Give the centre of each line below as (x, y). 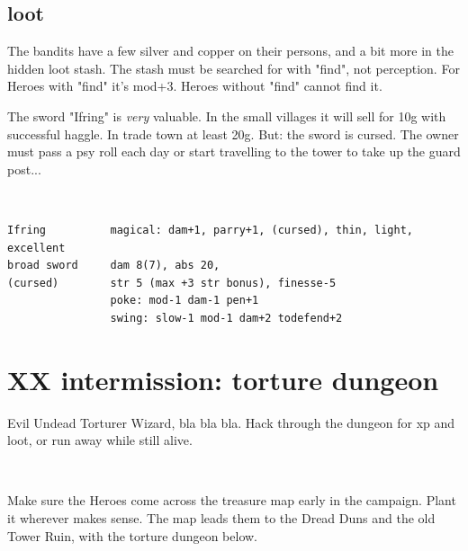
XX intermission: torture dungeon (223, 379)
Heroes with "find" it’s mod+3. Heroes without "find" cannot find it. (195, 86)
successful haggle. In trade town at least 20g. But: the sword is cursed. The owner (233, 133)
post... (24, 169)
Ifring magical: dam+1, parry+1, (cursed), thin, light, (211, 230)
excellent (36, 248)
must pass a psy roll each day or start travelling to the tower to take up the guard (234, 151)
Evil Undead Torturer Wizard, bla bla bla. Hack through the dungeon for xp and (231, 422)
